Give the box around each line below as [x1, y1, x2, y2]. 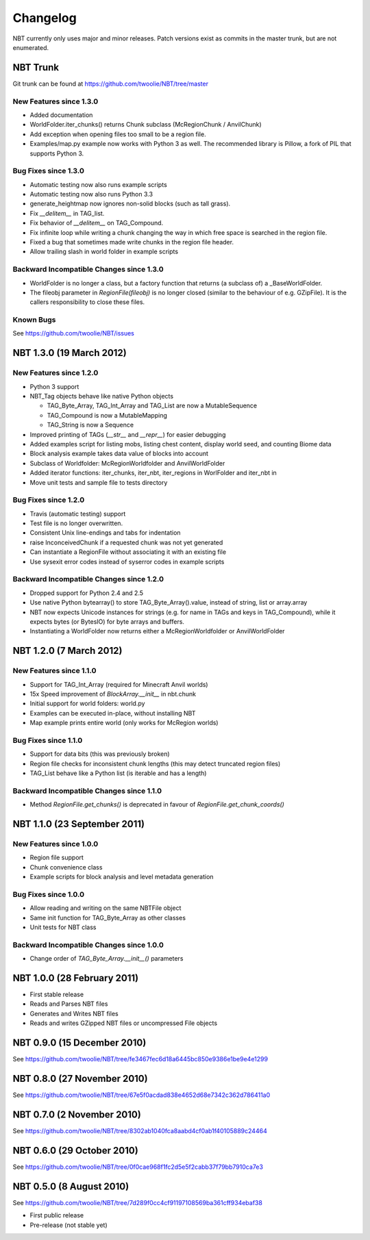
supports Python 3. [29, 149, 84, 157]
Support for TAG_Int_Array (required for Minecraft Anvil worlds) [29, 680, 208, 688]
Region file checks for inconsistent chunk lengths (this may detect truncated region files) [29, 759, 281, 768]
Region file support [29, 853, 84, 862]
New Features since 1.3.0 [12, 97, 99, 106]
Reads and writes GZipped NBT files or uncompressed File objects [29, 1019, 218, 1027]
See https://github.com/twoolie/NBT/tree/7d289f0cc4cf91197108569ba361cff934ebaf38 [12, 1198, 263, 1206]
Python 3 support [29, 382, 79, 390]
